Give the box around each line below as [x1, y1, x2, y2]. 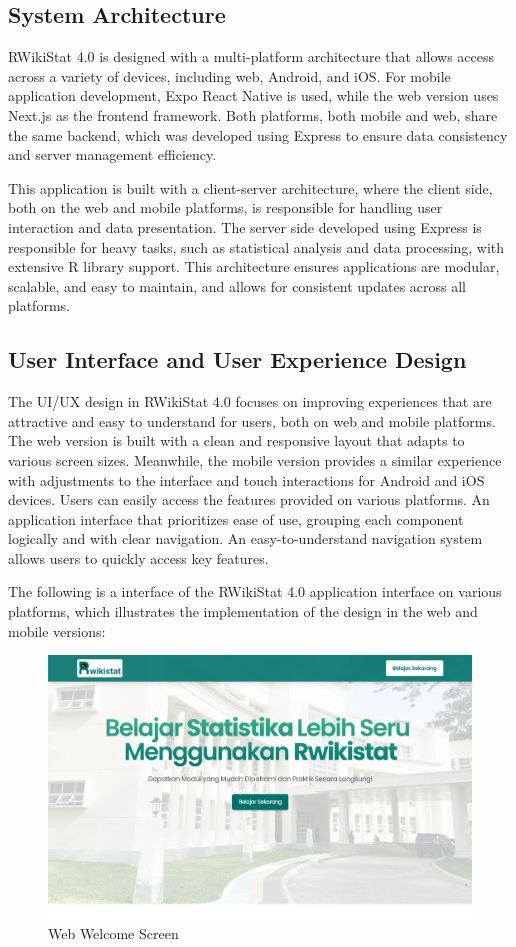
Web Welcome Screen [48, 923, 179, 944]
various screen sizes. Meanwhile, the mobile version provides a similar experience [8, 449, 502, 470]
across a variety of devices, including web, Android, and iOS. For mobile [8, 65, 451, 86]
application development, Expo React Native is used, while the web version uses [8, 85, 499, 106]
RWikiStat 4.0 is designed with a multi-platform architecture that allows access [8, 46, 495, 67]
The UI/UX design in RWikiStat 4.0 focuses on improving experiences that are [8, 391, 492, 412]
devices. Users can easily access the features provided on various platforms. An [8, 489, 490, 510]
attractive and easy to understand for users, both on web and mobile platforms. [8, 410, 496, 431]
